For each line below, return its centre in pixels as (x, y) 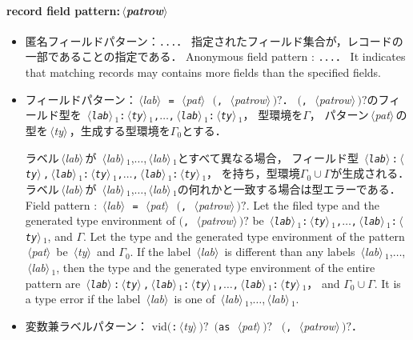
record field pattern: (63, 10)
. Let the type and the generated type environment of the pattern (244, 236)
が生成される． (370, 173)
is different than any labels (290, 252)
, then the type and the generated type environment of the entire (216, 268)
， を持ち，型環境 (253, 173)
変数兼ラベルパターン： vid (96, 325)
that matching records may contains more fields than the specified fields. (203, 72)
